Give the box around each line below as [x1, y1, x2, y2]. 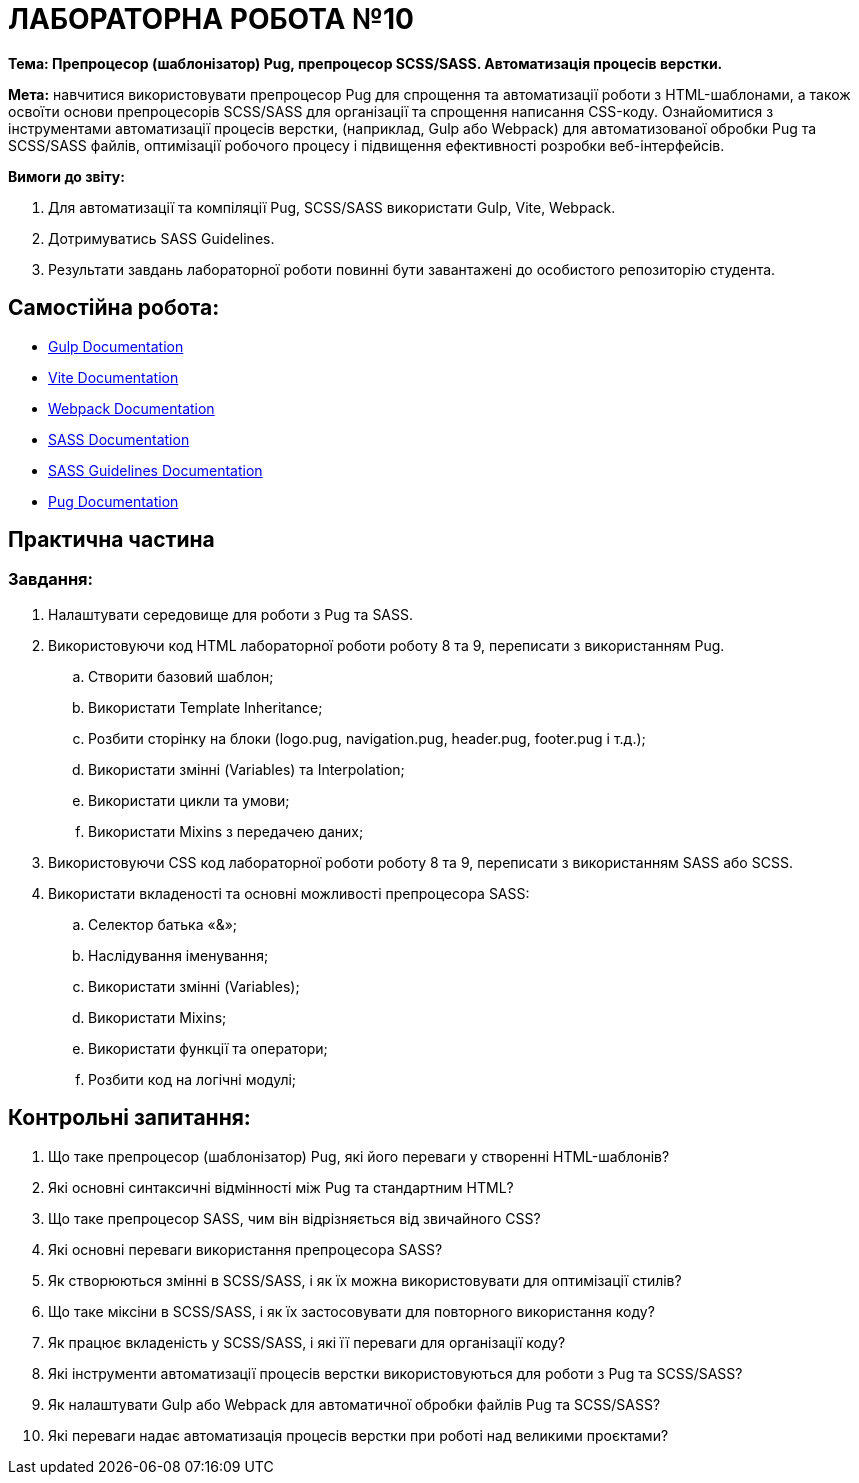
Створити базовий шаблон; [88, 667, 274, 685]
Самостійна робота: [8, 295, 220, 321]
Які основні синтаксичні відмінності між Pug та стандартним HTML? [48, 1178, 514, 1196]
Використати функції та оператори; [88, 1039, 328, 1057]
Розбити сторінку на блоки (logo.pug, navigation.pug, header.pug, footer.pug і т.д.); [88, 729, 646, 747]
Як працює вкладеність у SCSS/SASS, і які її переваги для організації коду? [48, 1333, 566, 1351]
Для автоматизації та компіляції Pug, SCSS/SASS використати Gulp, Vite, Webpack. [48, 198, 616, 216]
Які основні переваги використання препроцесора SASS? [48, 1240, 443, 1258]
